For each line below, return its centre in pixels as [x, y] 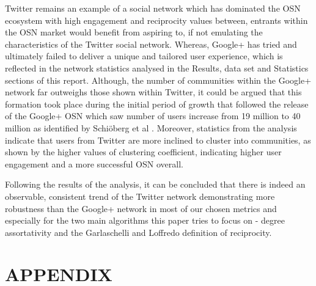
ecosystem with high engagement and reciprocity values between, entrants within [156, 20]
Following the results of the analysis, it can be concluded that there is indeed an [155, 184]
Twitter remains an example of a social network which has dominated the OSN [153, 8]
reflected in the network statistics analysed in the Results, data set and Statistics [157, 68]
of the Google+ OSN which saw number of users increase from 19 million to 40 [153, 116]
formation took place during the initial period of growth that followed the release [157, 104]
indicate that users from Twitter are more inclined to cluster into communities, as [158, 140]
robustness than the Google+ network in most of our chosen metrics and [141, 208]
